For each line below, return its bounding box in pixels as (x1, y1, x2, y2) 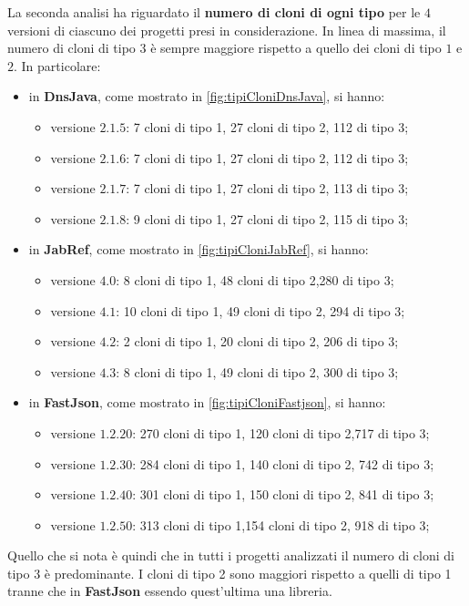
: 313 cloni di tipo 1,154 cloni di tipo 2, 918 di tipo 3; (132, 515, 430, 534)
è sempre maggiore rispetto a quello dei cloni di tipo (150, 38, 442, 57)
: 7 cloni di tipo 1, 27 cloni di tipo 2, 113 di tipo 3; (126, 179, 409, 198)
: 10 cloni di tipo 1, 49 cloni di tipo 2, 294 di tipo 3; (116, 301, 405, 320)
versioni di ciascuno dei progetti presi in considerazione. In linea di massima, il (7, 20, 446, 39)
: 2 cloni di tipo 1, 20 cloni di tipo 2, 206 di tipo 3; (116, 332, 399, 351)
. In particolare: (14, 56, 101, 75)
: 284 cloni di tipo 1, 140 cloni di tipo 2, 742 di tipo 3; (132, 454, 434, 473)
